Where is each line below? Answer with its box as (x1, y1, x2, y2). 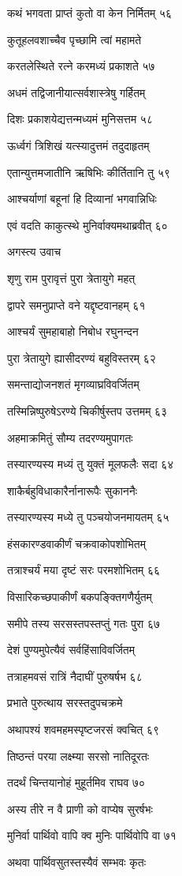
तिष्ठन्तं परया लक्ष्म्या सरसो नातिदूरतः (7, 747, 150, 764)
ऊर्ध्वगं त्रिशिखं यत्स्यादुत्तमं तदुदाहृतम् (7, 137, 150, 153)
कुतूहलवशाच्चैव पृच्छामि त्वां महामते (7, 31, 142, 47)
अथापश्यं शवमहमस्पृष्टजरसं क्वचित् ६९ (7, 721, 160, 738)
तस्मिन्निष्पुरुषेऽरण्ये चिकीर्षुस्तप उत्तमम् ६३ (7, 402, 168, 419)
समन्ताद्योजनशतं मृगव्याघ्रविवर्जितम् (7, 376, 139, 393)
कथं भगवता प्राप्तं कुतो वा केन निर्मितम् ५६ (7, 5, 173, 21)
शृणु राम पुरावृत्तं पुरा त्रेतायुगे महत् (7, 269, 136, 286)
